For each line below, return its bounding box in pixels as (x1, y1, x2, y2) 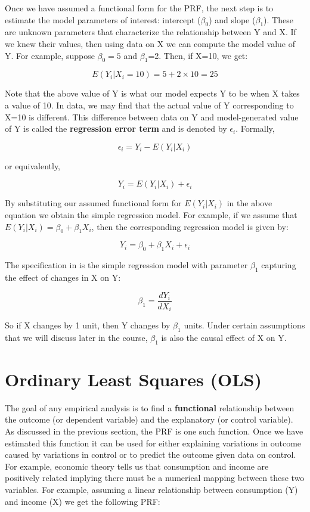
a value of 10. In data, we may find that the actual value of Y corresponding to (5, 98, 294, 111)
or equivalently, (5, 159, 61, 172)
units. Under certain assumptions (184, 319, 305, 331)
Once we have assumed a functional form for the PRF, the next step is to (5, 2, 274, 14)
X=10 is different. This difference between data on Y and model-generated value (5, 110, 299, 123)
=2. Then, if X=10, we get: (148, 49, 248, 61)
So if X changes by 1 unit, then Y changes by (5, 319, 170, 331)
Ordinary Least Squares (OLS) (5, 367, 262, 391)
